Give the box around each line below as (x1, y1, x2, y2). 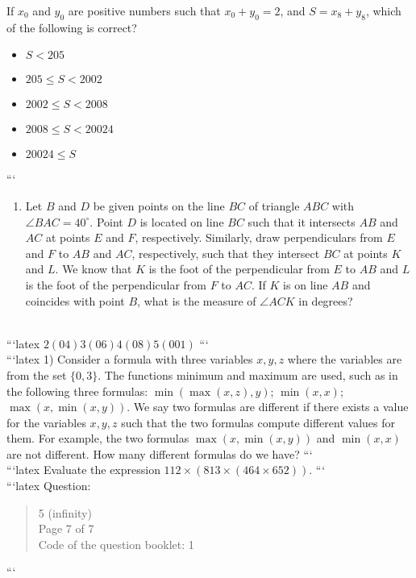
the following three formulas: (6, 382, 148, 399)
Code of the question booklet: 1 (38, 535, 194, 552)
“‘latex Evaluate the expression (6, 461, 160, 478)
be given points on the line (93, 197, 225, 214)
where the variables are (287, 351, 402, 368)
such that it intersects (248, 213, 356, 230)
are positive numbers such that (68, 2, 221, 19)
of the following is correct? (6, 19, 137, 35)
